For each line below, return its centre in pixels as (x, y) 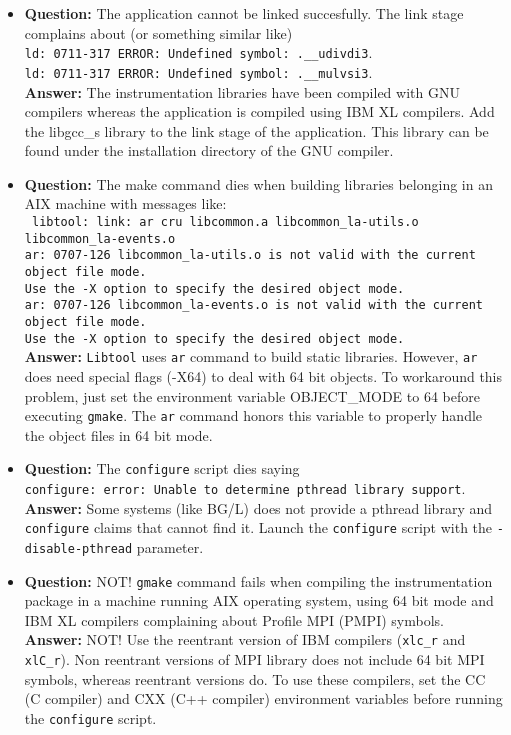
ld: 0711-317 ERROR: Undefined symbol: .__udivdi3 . (198, 52)
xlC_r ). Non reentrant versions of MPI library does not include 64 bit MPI (254, 659)
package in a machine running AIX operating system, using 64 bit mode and (259, 600)
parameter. (170, 546)
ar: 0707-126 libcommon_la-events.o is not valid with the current (253, 305)
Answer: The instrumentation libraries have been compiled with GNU (242, 91)
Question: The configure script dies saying (162, 468)
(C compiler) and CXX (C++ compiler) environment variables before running (263, 698)
